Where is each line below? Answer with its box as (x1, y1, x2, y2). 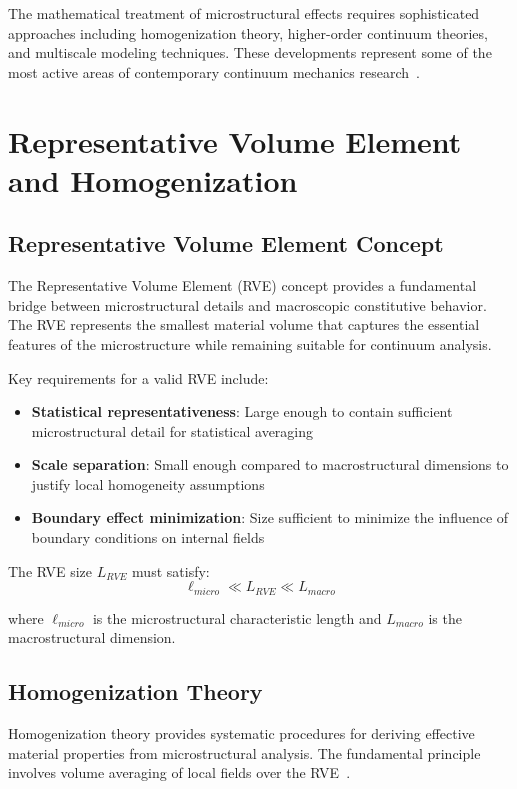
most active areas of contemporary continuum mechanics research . (8, 61, 420, 82)
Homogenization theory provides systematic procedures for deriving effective (8, 723, 475, 744)
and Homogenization (8, 159, 298, 200)
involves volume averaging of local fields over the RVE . (8, 762, 351, 783)
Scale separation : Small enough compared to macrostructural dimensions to (31, 454, 509, 475)
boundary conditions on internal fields (31, 527, 265, 548)
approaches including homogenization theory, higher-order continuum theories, (8, 22, 488, 43)
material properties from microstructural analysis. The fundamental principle (8, 742, 481, 763)
